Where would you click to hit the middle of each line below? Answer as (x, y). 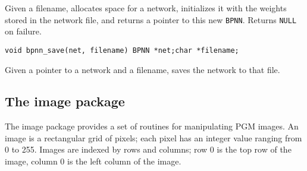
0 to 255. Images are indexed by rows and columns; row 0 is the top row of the (148, 149)
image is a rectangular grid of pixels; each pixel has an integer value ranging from (153, 137)
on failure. (23, 31)
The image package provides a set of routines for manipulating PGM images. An (152, 126)
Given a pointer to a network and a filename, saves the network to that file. (142, 69)
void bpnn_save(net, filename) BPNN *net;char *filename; (122, 50)
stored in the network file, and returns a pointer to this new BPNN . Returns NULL (151, 19)
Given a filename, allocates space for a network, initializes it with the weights (146, 8)
